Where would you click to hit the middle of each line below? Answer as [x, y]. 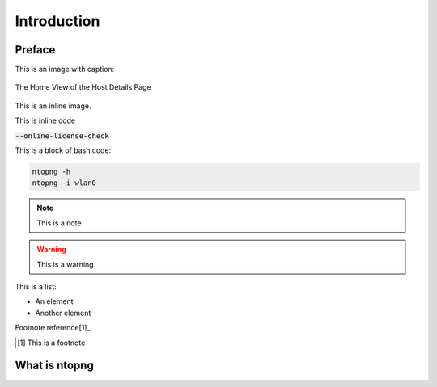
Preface [35, 50]
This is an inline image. [53, 106]
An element [54, 301]
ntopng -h [51, 172]
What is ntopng [55, 366]
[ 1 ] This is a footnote [51, 343]
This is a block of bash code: [63, 150]
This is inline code [45, 120]
